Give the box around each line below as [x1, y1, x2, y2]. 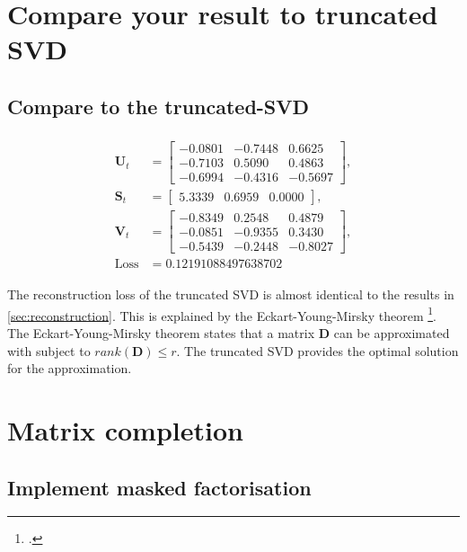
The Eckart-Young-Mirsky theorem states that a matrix [7, 323, 315, 342]
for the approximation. [7, 359, 132, 378]
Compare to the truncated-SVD [7, 92, 310, 120]
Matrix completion [7, 411, 243, 448]
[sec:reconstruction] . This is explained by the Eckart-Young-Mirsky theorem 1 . [7, 303, 436, 325]
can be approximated [333, 323, 450, 342]
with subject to [7, 341, 91, 360]
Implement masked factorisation [7, 473, 312, 501]
